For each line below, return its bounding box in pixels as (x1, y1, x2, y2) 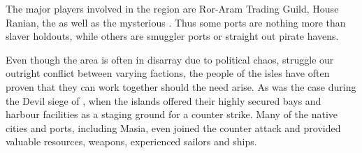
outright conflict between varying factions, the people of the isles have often (6, 66, 330, 80)
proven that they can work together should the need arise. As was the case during (6, 79, 356, 94)
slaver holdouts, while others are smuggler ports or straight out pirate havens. (6, 29, 339, 43)
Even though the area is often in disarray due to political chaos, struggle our (6, 52, 334, 66)
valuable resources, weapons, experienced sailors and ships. (6, 134, 257, 149)
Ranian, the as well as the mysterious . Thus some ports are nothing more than (6, 15, 346, 29)
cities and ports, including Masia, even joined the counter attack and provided (6, 120, 341, 135)
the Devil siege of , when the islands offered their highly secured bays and (6, 93, 321, 108)
